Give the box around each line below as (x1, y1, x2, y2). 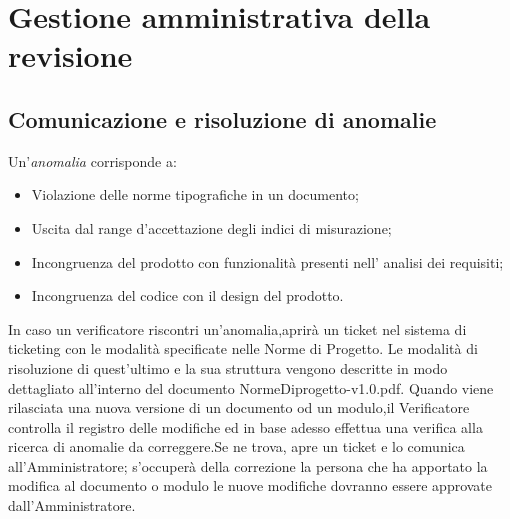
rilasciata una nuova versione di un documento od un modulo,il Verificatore (8, 397, 470, 418)
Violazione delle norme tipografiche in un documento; (31, 184, 359, 205)
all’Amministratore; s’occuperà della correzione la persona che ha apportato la (8, 455, 488, 476)
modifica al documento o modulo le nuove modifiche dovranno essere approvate (8, 475, 493, 496)
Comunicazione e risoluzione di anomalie (8, 103, 437, 134)
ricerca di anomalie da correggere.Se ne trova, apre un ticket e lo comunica (8, 436, 465, 457)
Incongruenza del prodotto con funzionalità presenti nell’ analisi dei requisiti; (31, 251, 504, 272)
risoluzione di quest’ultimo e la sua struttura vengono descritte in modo (8, 357, 448, 378)
